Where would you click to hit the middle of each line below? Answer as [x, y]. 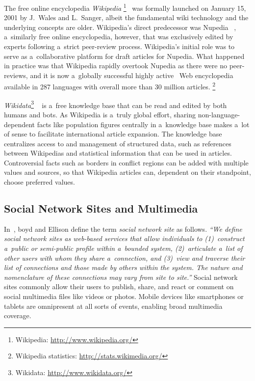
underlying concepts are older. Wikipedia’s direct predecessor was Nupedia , [120, 27]
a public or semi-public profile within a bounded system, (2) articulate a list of [123, 248]
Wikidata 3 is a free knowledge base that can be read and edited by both [115, 104]
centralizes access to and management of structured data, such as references [118, 143]
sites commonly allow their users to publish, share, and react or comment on [119, 286]
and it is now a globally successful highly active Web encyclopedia [132, 75]
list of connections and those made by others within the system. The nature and [123, 267]
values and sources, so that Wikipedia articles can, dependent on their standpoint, [127, 172]
